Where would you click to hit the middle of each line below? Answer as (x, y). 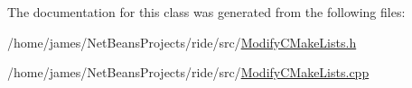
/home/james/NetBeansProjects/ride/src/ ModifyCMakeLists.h (182, 42)
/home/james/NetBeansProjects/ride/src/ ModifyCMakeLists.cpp (188, 72)
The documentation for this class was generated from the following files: (206, 12)
